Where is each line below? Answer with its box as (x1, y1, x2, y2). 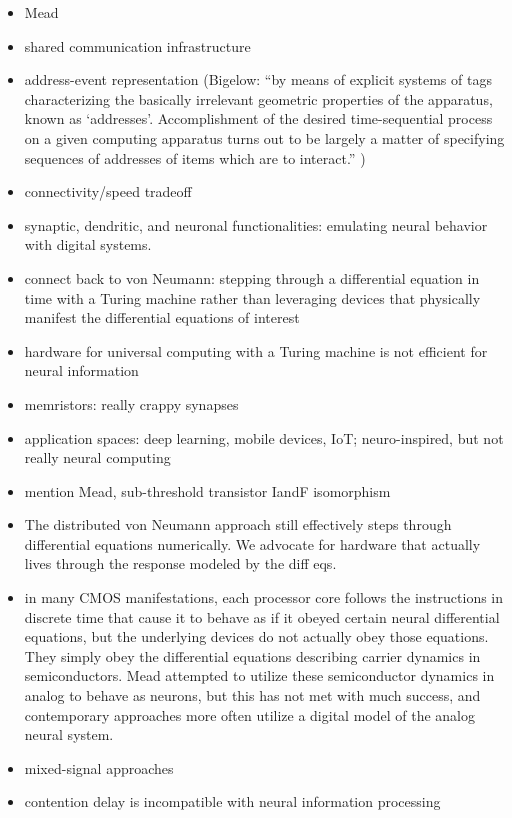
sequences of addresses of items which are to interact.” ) (24, 147, 366, 168)
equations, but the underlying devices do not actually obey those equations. (24, 626, 489, 647)
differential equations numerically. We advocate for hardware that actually (24, 533, 481, 554)
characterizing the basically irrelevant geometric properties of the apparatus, (24, 88, 493, 109)
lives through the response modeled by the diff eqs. (24, 553, 337, 574)
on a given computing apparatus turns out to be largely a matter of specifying (24, 127, 505, 148)
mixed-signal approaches (24, 757, 174, 778)
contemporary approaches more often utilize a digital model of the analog (24, 704, 475, 725)
